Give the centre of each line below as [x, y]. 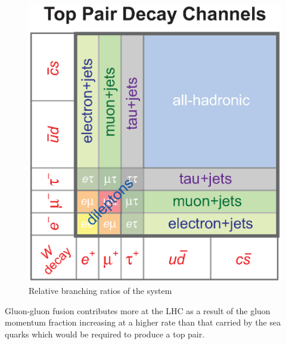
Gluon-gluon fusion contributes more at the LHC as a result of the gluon [138, 310]
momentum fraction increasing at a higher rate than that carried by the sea [143, 322]
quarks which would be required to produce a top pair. [105, 334]
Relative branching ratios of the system [100, 290]
